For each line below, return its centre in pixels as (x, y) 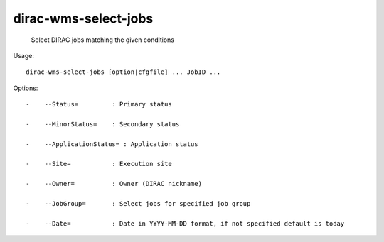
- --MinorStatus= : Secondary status (103, 124)
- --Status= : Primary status (99, 104)
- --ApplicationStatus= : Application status (112, 144)
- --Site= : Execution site (99, 164)
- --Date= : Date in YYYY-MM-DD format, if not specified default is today (185, 223)
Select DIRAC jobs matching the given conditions (102, 40)
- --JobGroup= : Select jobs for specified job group (138, 204)
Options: (26, 88)
